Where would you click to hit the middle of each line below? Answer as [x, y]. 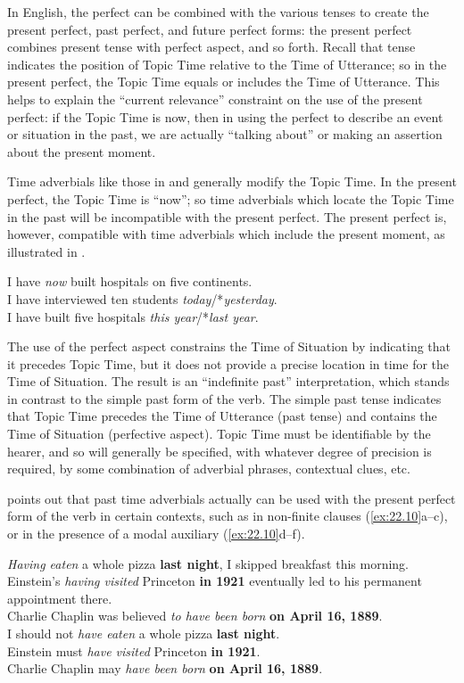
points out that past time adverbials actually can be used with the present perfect [232, 498]
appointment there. [60, 598]
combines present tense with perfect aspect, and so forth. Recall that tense [211, 47]
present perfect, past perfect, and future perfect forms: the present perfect [210, 29]
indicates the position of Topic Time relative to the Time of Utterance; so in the [227, 64]
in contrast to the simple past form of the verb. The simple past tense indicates [224, 398]
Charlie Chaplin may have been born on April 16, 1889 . [165, 668]
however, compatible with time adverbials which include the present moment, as [226, 234]
